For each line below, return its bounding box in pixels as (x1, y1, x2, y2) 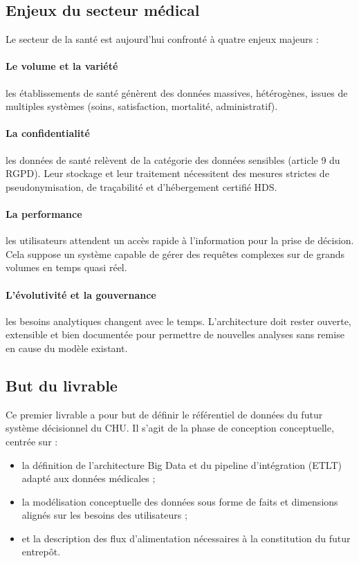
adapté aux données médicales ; (21, 471, 156, 486)
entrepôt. (21, 544, 61, 559)
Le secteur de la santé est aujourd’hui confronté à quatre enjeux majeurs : (6, 32, 319, 46)
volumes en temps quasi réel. (6, 260, 127, 275)
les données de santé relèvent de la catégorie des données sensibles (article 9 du (6, 152, 340, 167)
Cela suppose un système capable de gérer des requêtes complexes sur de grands (6, 246, 345, 261)
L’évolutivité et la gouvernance (6, 287, 156, 302)
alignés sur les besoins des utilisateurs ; (21, 508, 187, 522)
